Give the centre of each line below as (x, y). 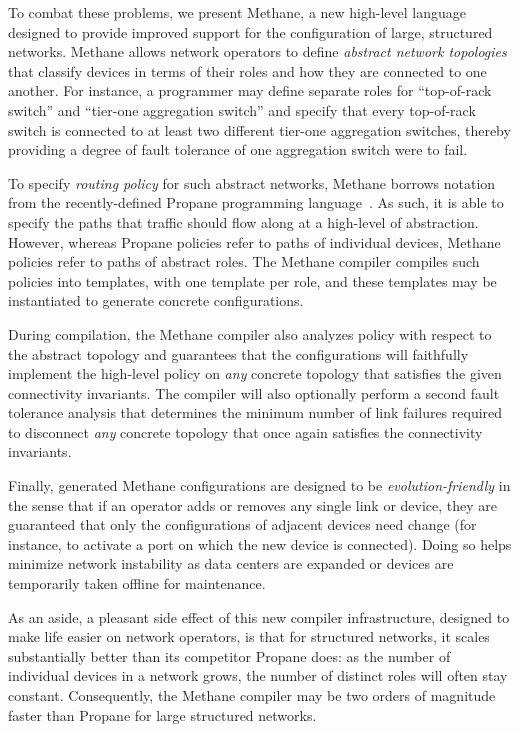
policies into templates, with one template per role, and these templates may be (252, 280)
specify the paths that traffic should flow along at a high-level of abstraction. (243, 221)
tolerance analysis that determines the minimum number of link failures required (255, 412)
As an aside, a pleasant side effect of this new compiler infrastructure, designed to (259, 616)
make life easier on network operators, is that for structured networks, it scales (249, 636)
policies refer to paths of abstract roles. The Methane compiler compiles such (244, 261)
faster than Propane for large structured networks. (162, 714)
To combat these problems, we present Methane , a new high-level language (237, 12)
